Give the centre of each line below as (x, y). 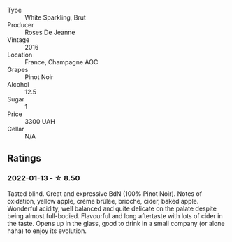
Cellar (16, 129)
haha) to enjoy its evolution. (47, 231)
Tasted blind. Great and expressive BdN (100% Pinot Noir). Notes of (105, 193)
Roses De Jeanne (50, 32)
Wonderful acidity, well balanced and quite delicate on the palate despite (112, 208)
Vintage (19, 40)
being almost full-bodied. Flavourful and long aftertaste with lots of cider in (115, 215)
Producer (21, 25)
